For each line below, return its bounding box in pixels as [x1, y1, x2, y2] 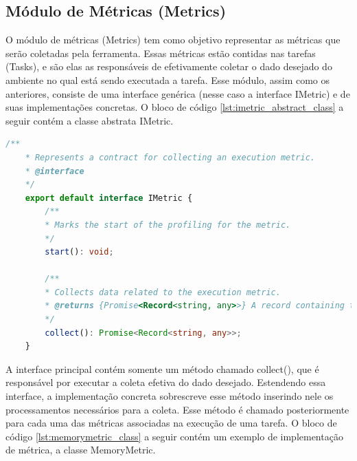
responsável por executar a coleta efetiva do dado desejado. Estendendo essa [5, 375, 326, 389]
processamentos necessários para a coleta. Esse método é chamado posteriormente [5, 402, 349, 416]
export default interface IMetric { [25, 193, 193, 203]
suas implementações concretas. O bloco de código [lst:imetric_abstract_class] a [5, 100, 344, 114]
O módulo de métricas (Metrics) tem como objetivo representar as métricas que [5, 32, 341, 47]
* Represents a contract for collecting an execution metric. [25, 152, 316, 162]
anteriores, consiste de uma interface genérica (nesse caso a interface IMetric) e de [5, 86, 350, 100]
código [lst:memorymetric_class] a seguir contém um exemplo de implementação [5, 429, 343, 443]
